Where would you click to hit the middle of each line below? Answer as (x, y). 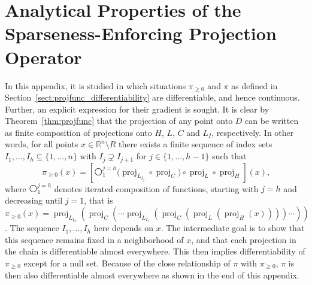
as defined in (255, 85)
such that (229, 156)
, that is (99, 200)
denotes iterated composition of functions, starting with (156, 188)
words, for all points (42, 144)
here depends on (123, 228)
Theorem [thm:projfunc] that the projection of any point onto (119, 121)
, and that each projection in (244, 239)
